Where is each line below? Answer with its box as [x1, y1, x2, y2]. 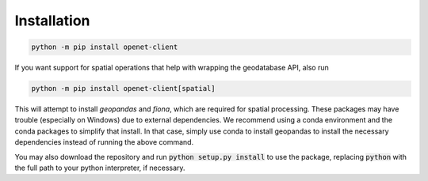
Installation [14, 12, 90, 29]
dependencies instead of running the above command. [14, 138, 194, 147]
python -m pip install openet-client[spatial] [31, 84, 216, 93]
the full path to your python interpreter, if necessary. [14, 163, 185, 173]
